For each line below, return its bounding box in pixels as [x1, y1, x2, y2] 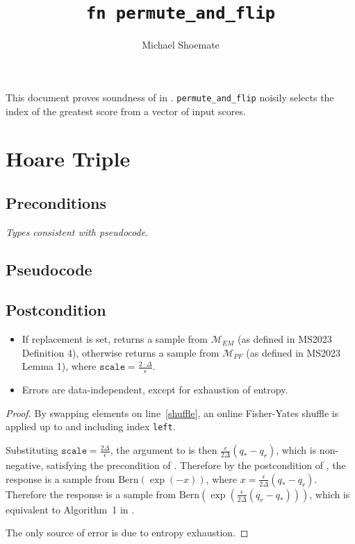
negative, [6, 458, 44, 473]
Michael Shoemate [142, 37, 220, 52]
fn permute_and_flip [85, 3, 276, 24]
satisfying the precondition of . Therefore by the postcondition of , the [47, 458, 346, 473]
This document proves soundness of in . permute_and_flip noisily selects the [6, 90, 334, 104]
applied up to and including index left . [6, 419, 176, 434]
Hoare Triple [6, 144, 131, 173]
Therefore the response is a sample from [6, 486, 176, 501]
